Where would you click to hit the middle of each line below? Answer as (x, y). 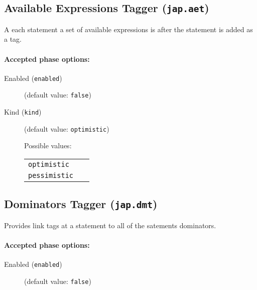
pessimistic (51, 175)
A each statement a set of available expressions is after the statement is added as (128, 29)
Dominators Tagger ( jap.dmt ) (81, 204)
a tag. (13, 39)
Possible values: (48, 146)
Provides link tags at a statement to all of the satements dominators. (110, 225)
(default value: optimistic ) (67, 128)
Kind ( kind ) (23, 112)
